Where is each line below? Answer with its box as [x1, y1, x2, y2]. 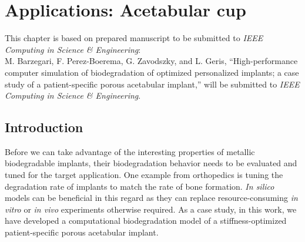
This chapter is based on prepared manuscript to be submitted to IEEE [5, 32, 263, 44]
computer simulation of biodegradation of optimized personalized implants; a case [5, 66, 299, 78]
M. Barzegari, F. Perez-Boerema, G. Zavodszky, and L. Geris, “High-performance [5, 55, 298, 67]
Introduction [5, 118, 83, 136]
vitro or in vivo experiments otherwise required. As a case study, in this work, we [5, 203, 297, 215]
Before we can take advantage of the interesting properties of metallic [5, 145, 255, 157]
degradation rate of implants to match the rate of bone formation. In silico [5, 180, 274, 192]
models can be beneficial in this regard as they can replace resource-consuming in [5, 191, 298, 204]
